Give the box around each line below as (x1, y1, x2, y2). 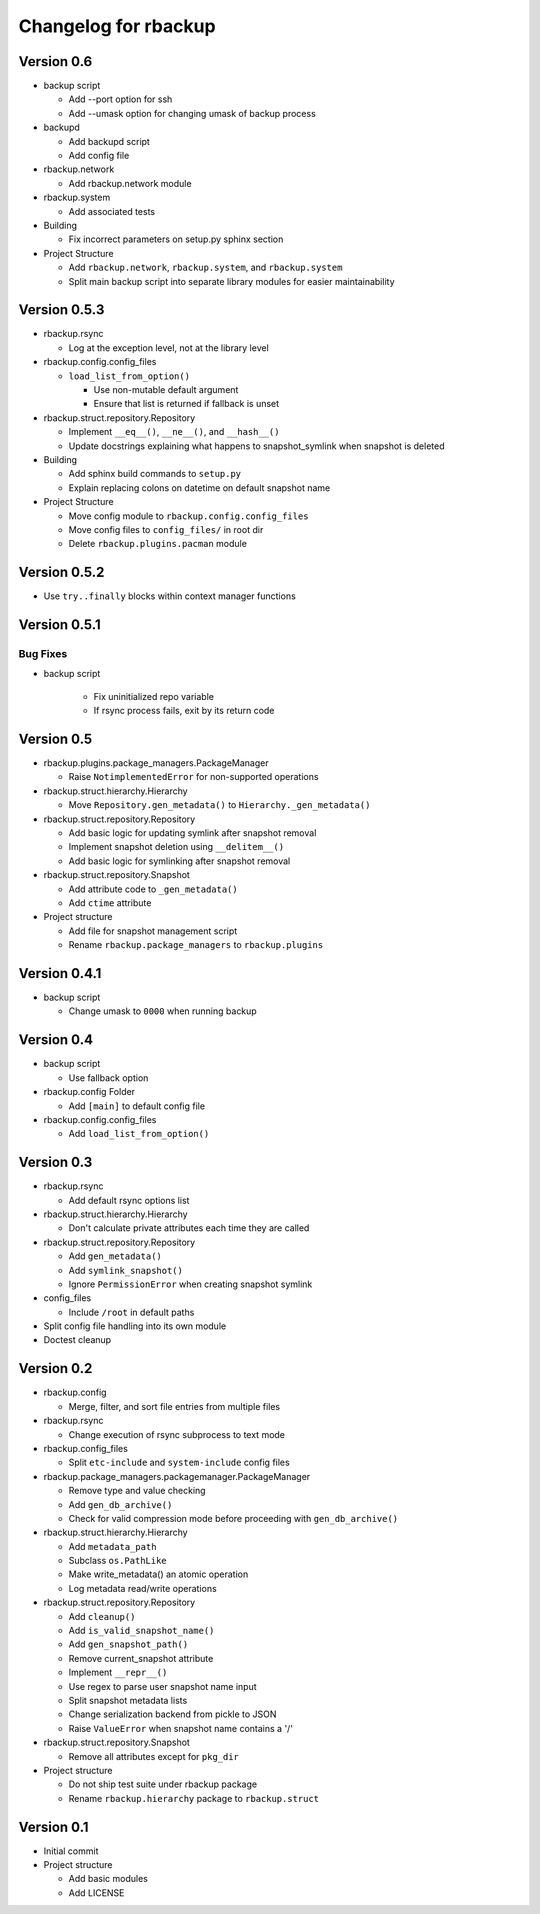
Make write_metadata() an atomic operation (68, 1568, 249, 1580)
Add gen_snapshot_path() (68, 1638, 189, 1650)
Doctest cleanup (43, 1334, 112, 1346)
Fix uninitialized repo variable (93, 690, 215, 702)
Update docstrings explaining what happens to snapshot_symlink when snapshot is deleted (68, 440, 445, 452)
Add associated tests (68, 205, 155, 217)
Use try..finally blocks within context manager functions (43, 590, 297, 602)
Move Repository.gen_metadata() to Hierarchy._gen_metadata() (68, 799, 371, 811)
